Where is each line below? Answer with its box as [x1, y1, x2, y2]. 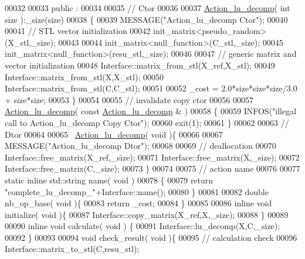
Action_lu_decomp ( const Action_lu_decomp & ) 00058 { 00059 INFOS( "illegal [5, 105, 297, 117]
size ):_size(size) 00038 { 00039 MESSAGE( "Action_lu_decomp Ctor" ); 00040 [5, 13, 288, 25]
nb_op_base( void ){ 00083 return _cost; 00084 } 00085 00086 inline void [5, 197, 272, 209]
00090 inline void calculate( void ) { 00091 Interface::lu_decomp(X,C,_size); [5, 220, 280, 232]
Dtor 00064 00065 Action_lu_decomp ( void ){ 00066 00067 [5, 128, 223, 140]
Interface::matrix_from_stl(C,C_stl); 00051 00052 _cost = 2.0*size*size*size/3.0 [5, 82, 297, 94]
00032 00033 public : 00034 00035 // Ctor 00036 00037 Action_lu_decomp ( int [5, 2, 290, 13]
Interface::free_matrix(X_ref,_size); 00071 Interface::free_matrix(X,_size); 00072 [5, 151, 300, 163]
